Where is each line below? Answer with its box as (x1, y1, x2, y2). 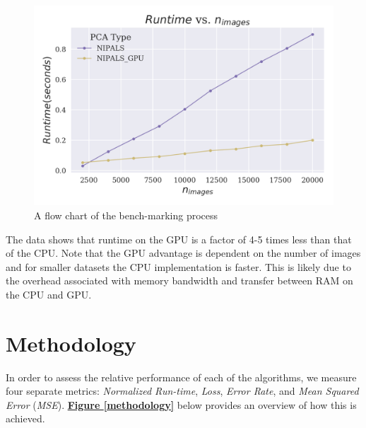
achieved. (6, 411, 45, 426)
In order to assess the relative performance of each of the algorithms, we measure (6, 369, 357, 384)
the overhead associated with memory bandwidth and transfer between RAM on (6, 273, 353, 288)
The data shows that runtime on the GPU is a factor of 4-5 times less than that (6, 231, 352, 246)
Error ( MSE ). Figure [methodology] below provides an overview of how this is (6, 397, 357, 412)
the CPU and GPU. (6, 287, 92, 301)
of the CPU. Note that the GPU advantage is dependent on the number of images (6, 245, 361, 260)
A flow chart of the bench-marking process (34, 207, 218, 222)
